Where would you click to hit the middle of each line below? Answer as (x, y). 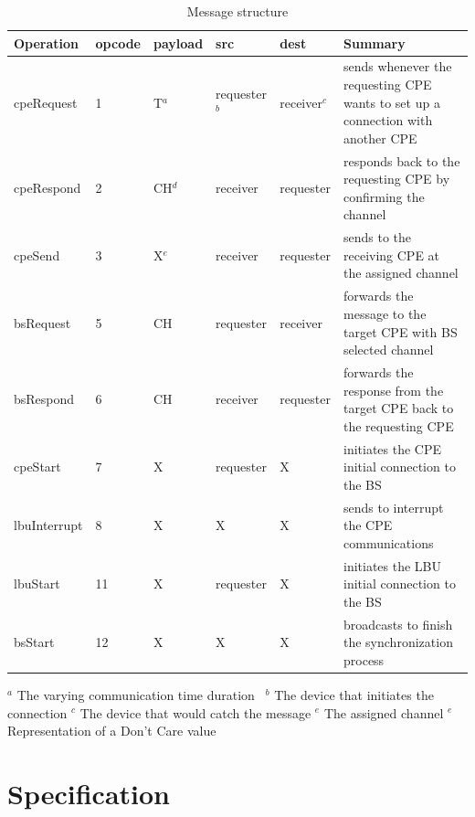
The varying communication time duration (136, 694)
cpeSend (37, 255)
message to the (385, 313)
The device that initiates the (354, 694)
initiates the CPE (393, 448)
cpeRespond (47, 188)
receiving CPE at (392, 255)
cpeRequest (46, 102)
